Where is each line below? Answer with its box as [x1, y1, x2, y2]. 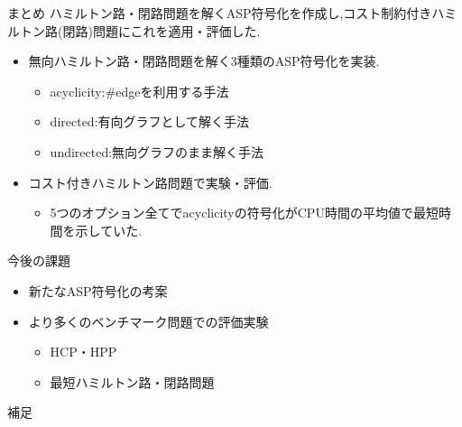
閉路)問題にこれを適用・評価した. [62, 21, 261, 40]
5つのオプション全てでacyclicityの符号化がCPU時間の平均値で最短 [50, 203, 439, 222]
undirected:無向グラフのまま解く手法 [50, 142, 264, 161]
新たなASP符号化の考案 [28, 281, 168, 300]
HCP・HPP [50, 342, 117, 361]
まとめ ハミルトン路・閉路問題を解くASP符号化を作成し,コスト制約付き [7, 4, 432, 22]
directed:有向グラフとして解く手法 [50, 112, 250, 131]
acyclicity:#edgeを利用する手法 [50, 81, 229, 100]
